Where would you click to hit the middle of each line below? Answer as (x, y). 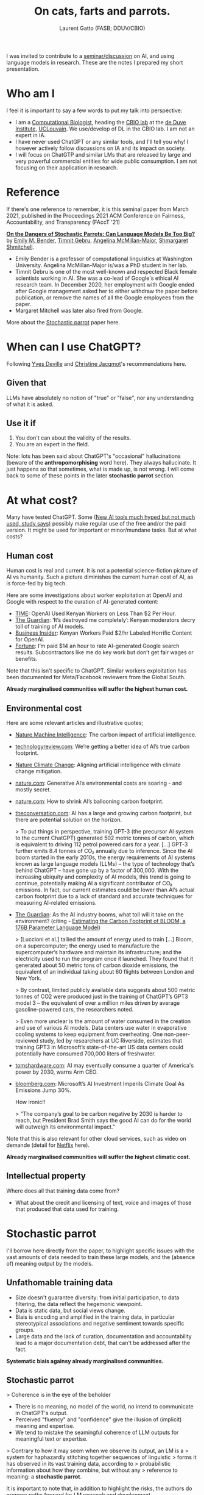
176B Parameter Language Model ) (58, 927)
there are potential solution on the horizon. (69, 819)
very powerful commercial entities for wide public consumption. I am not (106, 161)
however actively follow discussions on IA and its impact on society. (100, 148)
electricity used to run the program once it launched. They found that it (104, 958)
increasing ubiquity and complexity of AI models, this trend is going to (103, 877)
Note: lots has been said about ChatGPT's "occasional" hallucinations (93, 456)
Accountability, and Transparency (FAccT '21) (63, 222)
